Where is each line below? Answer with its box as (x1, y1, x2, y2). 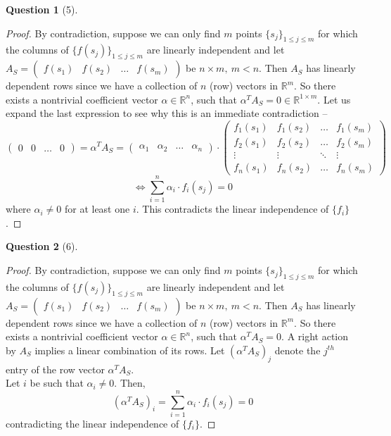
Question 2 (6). (6, 239, 78, 254)
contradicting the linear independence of (6, 416, 179, 430)
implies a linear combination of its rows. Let (34, 342, 225, 357)
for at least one (64, 201, 130, 216)
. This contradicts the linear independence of (136, 201, 329, 216)
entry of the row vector (6, 361, 105, 376)
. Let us (317, 92, 351, 106)
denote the (274, 342, 321, 357)
